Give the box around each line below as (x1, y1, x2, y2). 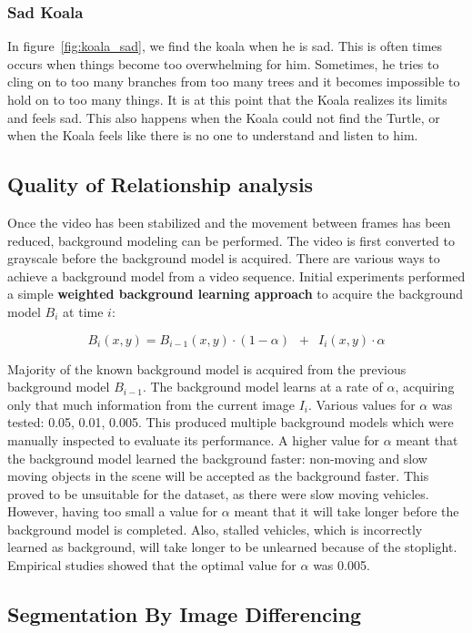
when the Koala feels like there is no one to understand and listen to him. (7, 126, 418, 145)
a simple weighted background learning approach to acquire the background (7, 284, 464, 303)
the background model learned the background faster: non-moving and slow (7, 448, 427, 467)
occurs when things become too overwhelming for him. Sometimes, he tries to (7, 54, 439, 73)
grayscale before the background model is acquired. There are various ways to (7, 249, 440, 268)
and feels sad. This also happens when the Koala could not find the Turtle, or (7, 107, 440, 127)
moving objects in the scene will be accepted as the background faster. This (7, 466, 429, 485)
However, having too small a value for (7, 502, 218, 521)
